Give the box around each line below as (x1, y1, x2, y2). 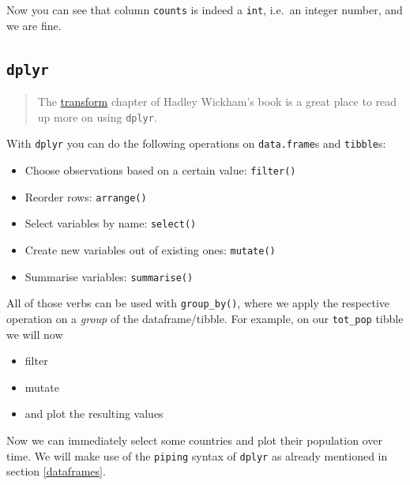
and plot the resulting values (24, 405, 164, 422)
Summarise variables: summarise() (24, 268, 194, 284)
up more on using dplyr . (37, 108, 157, 125)
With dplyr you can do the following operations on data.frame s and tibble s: (6, 135, 386, 152)
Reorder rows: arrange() (24, 188, 147, 205)
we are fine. (6, 17, 62, 33)
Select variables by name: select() (24, 215, 197, 231)
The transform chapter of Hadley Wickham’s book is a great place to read (37, 93, 397, 110)
